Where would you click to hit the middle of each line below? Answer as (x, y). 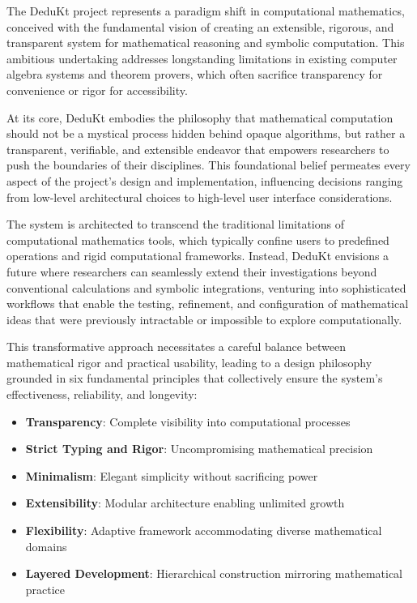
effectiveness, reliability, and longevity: (102, 394)
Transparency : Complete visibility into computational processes (188, 421)
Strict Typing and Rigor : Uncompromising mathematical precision (199, 449)
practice (45, 589)
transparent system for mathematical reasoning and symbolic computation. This (206, 43)
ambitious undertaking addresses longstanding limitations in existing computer (202, 58)
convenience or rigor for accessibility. (97, 90)
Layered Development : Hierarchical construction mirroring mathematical (214, 573)
